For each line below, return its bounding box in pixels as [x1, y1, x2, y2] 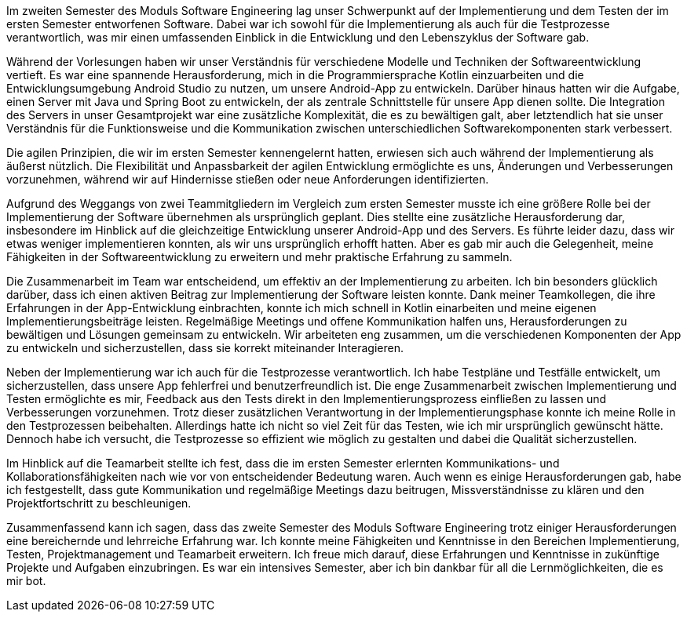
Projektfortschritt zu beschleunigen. [6, 496, 192, 510]
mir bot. [6, 574, 46, 587]
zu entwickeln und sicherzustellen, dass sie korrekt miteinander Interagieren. [6, 341, 404, 354]
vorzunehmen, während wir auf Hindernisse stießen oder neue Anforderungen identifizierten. [6, 173, 489, 186]
